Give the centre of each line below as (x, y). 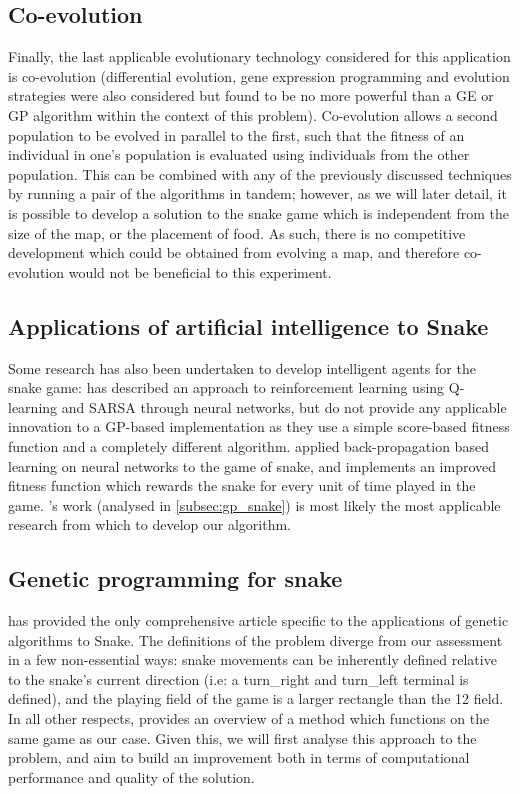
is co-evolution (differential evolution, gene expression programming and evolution (259, 75)
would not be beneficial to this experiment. (200, 271)
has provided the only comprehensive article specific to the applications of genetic (258, 620)
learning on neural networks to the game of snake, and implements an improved (252, 465)
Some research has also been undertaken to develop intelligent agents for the (242, 367)
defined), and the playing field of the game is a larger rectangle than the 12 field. (256, 698)
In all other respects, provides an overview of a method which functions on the (249, 718)
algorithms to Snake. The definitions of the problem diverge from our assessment (255, 639)
